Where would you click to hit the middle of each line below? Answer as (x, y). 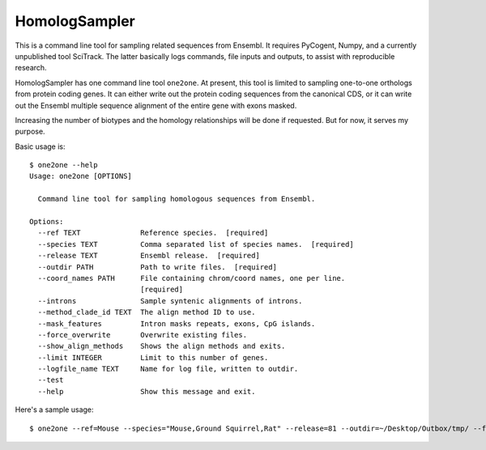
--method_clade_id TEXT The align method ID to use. (147, 312)
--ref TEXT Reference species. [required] (153, 233)
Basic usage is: (40, 146)
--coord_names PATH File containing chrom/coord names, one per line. (192, 278)
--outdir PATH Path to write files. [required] (157, 267)
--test (51, 380)
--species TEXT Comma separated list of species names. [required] (196, 244)
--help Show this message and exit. (147, 391)
